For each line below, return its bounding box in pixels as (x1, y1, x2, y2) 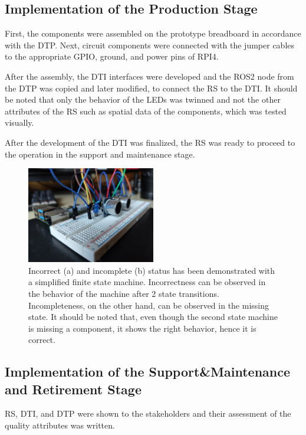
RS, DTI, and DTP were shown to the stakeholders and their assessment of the (5, 407, 291, 420)
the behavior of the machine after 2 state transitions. (28, 287, 219, 299)
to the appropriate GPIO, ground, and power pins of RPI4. (5, 50, 219, 63)
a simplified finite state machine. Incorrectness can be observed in (28, 276, 266, 288)
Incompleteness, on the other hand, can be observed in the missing (28, 299, 269, 311)
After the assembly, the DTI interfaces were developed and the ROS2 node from (5, 70, 294, 82)
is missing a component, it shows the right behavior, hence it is (28, 322, 256, 334)
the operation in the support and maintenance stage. (5, 148, 195, 160)
